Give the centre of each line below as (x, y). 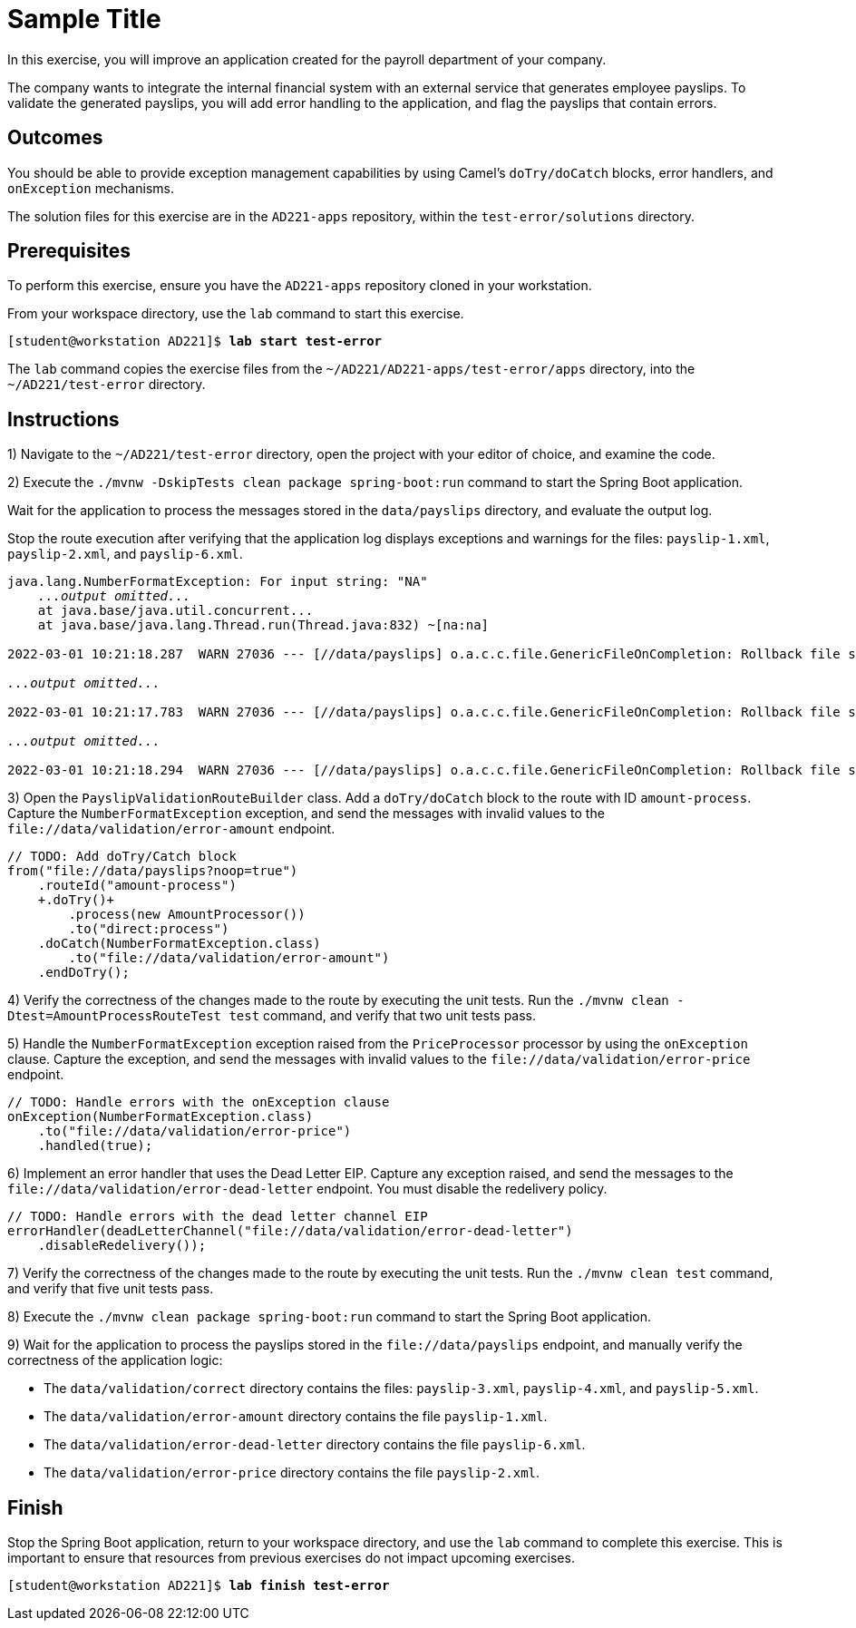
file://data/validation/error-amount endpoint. (171, 829)
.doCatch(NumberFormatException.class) (179, 944)
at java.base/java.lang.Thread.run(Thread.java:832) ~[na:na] (263, 625)
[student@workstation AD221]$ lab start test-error (195, 341)
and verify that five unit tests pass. (111, 1289)
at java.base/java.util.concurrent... (175, 611)
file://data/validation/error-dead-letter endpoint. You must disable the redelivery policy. (307, 1189)
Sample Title (84, 19)
